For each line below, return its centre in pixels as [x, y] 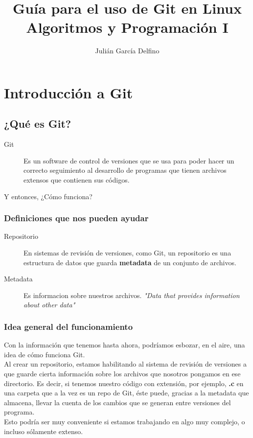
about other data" [49, 305]
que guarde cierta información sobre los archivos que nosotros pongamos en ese [122, 374]
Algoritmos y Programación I [127, 27]
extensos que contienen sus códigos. [77, 180]
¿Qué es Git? [38, 124]
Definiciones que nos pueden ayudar [76, 218]
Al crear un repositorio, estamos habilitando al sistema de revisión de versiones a [125, 364]
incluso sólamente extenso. [44, 431]
